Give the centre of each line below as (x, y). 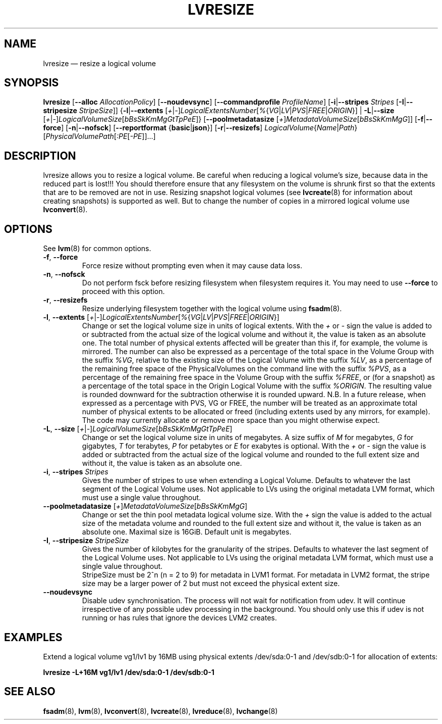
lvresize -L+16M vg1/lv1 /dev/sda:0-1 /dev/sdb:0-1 (129, 672)
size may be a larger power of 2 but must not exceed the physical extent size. (211, 584)
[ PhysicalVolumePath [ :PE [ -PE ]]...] (99, 136)
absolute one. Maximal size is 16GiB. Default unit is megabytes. (187, 532)
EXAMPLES (33, 637)
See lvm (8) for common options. (97, 249)
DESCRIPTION (40, 156)
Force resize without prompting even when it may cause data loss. (192, 266)
